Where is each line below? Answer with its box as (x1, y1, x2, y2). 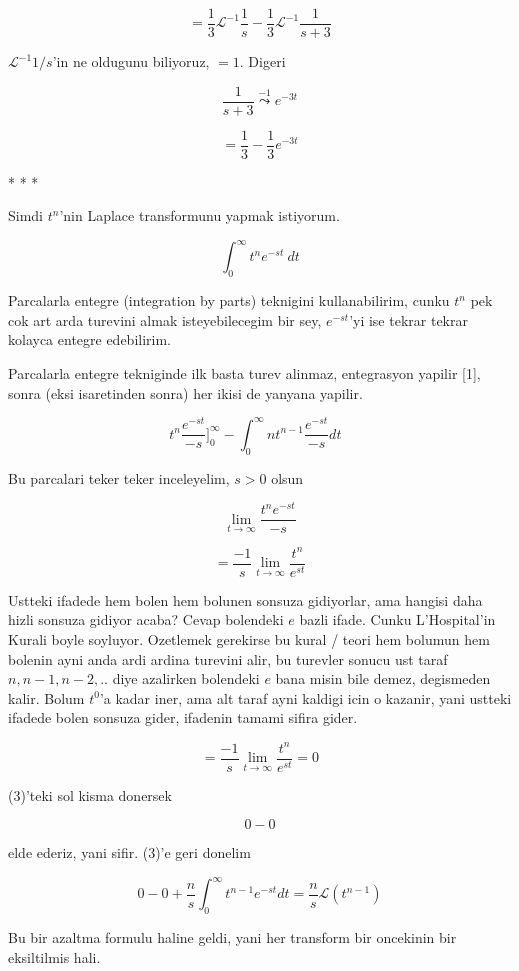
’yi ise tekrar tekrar (349, 309, 468, 330)
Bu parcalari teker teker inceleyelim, (8, 467, 230, 488)
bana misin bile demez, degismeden (275, 668, 491, 689)
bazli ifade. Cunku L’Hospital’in (299, 609, 496, 630)
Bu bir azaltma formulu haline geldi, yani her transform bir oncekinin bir (8, 927, 457, 948)
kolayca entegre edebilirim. (8, 329, 172, 350)
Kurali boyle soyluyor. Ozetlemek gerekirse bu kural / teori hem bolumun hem (8, 629, 490, 650)
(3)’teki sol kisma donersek (8, 784, 172, 805)
